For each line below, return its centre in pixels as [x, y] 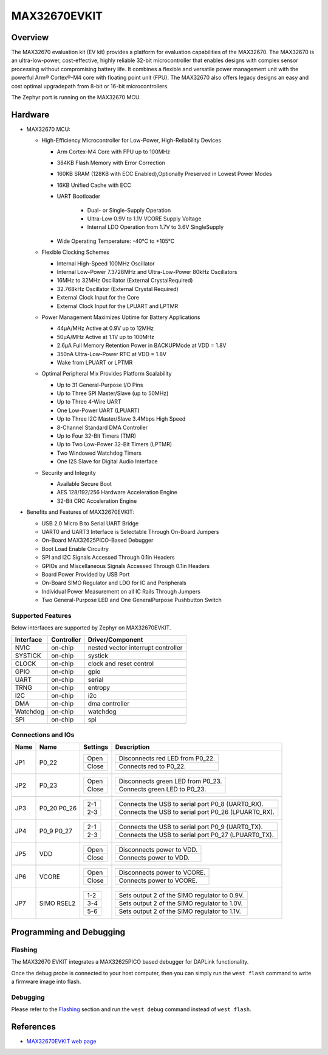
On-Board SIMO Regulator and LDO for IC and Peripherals [114, 583]
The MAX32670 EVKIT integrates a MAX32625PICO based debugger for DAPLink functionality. [130, 962]
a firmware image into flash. [46, 981]
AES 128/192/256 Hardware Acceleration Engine [117, 492]
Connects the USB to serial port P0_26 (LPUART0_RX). [197, 812]
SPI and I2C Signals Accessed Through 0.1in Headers [108, 558]
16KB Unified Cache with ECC [94, 185]
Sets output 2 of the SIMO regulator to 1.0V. [181, 903]
